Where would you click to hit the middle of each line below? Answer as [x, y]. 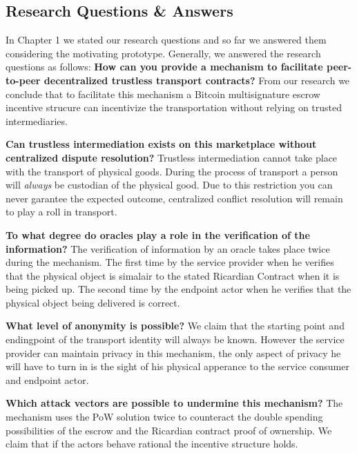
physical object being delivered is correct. [93, 302]
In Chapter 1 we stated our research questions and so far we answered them [166, 40]
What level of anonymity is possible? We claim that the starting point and [175, 326]
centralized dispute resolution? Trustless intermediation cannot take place [172, 157]
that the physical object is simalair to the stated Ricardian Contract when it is [173, 275]
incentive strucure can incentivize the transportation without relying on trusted [174, 107]
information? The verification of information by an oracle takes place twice [168, 248]
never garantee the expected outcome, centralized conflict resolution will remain [174, 198]
